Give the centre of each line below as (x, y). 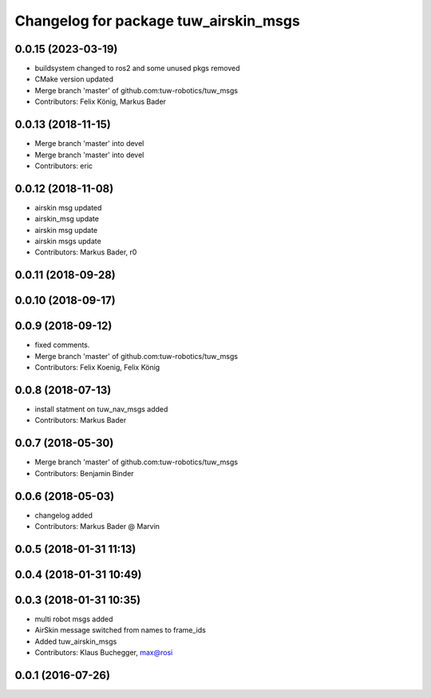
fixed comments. (62, 345)
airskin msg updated (68, 207)
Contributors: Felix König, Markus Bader (101, 102)
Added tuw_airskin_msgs (76, 641)
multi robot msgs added (74, 619)
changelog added (64, 515)
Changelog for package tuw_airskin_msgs (158, 21)
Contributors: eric (64, 166)
